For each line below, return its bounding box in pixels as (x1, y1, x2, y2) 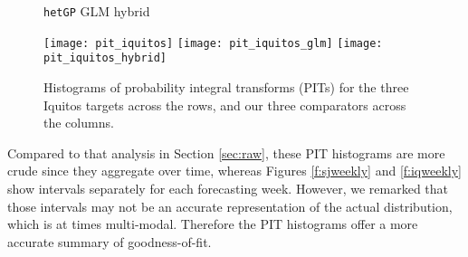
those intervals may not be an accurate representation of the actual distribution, (7, 196, 453, 215)
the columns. (43, 113, 114, 132)
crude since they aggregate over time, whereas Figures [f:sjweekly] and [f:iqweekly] (7, 161, 462, 180)
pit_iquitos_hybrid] (43, 52, 167, 65)
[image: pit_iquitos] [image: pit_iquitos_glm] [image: (43, 36, 383, 50)
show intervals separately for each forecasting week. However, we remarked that (7, 178, 449, 197)
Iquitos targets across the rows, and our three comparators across (43, 95, 406, 114)
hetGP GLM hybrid (43, 2, 150, 20)
